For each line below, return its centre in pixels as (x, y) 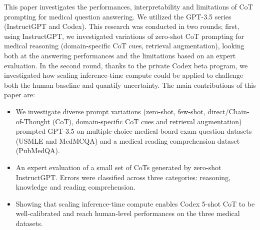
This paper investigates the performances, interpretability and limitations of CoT (128, 6)
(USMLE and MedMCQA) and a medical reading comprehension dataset (128, 140)
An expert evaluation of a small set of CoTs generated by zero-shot (118, 167)
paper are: (19, 95)
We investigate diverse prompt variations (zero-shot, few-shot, (110, 111)
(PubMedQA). (38, 150)
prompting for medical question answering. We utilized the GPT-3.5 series (118, 16)
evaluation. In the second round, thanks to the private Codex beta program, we (126, 65)
